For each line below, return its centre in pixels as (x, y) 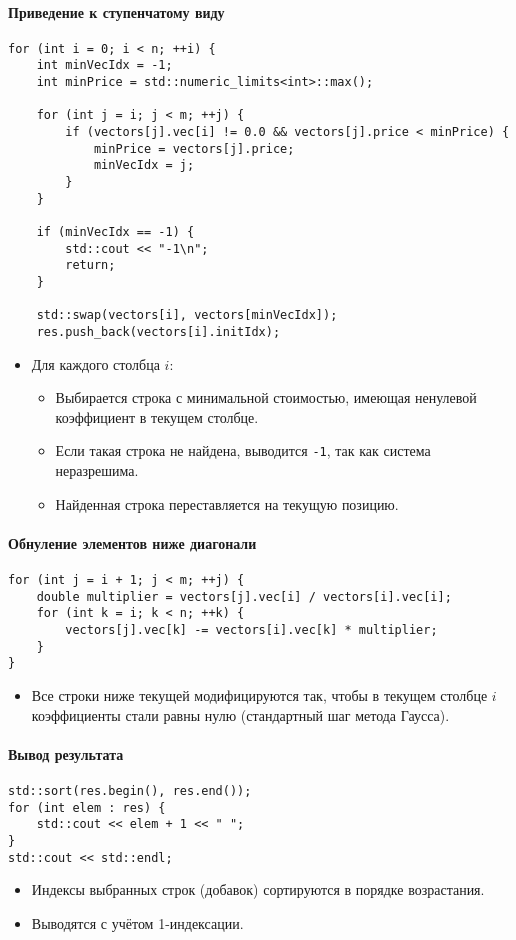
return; (90, 265)
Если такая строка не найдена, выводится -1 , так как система (243, 450)
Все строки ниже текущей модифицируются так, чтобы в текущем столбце (259, 694)
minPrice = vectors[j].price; (194, 148)
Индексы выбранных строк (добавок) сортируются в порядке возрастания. (258, 889)
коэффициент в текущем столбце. (157, 416)
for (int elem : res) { (87, 807)
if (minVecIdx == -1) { (115, 232)
